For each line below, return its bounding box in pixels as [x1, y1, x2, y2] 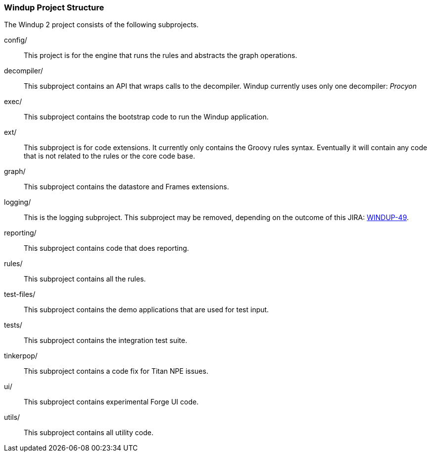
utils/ [4, 413, 20, 422]
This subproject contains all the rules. [24, 275, 146, 284]
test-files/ [4, 290, 36, 299]
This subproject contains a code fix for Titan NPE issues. [24, 367, 208, 376]
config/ [4, 36, 27, 45]
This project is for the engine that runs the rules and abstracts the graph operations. [24, 51, 297, 60]
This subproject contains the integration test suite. [24, 336, 188, 345]
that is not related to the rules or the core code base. [24, 152, 195, 161]
